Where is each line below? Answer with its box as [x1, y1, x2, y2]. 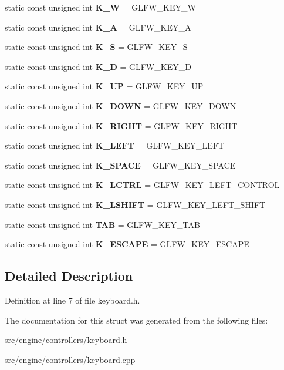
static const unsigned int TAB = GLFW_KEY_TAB [5, 218, 200, 230]
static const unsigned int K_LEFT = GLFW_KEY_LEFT [5, 139, 224, 152]
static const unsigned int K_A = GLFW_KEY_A [5, 21, 191, 33]
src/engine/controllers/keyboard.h [5, 334, 127, 346]
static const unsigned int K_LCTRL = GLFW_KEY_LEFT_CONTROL [5, 179, 280, 191]
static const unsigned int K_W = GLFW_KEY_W [5, 1, 196, 13]
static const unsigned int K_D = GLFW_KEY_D [5, 60, 191, 72]
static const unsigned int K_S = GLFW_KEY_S [5, 41, 188, 53]
